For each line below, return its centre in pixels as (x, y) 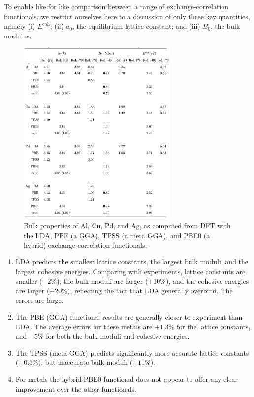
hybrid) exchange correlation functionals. (85, 245)
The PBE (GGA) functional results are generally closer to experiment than (129, 317)
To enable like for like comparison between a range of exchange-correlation (116, 6)
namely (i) (20, 26)
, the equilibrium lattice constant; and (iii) (136, 26)
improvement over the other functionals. (76, 388)
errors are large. (39, 300)
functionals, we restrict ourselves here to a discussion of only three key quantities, (127, 16)
